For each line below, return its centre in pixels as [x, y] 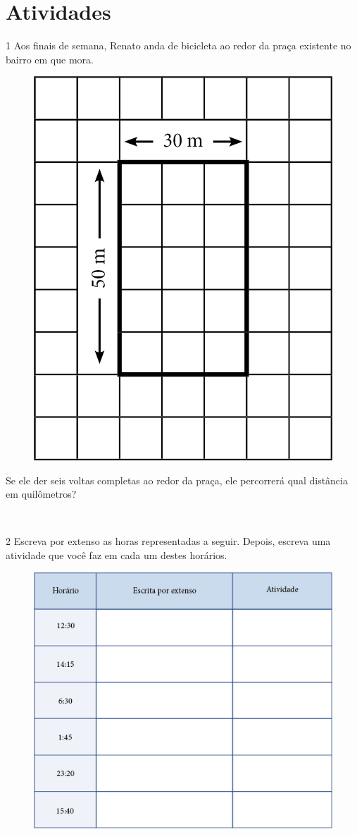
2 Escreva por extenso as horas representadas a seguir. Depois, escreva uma [168, 541]
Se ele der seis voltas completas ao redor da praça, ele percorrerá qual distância [177, 480]
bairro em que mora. [50, 59]
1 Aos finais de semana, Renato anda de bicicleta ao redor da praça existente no [178, 45]
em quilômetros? [41, 494]
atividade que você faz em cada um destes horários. [117, 555]
